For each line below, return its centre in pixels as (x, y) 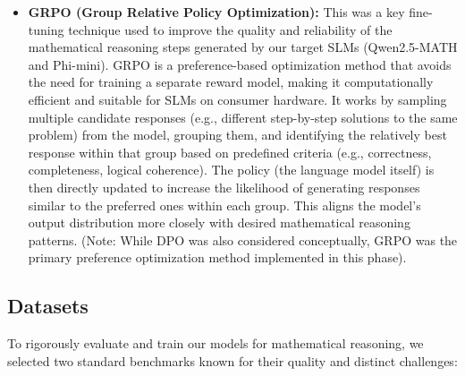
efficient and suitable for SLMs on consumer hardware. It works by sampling (237, 99)
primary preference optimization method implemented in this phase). (217, 257)
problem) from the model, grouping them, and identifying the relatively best (237, 135)
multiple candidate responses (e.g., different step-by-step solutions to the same (243, 117)
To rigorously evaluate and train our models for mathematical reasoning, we (216, 343)
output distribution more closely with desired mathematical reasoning (219, 222)
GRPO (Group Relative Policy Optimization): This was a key (216, 12)
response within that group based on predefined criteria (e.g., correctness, (230, 152)
